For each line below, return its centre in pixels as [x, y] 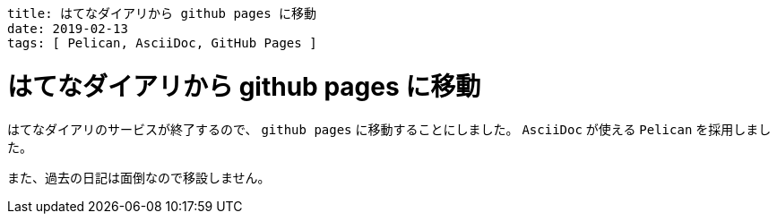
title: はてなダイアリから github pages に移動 [162, 13]
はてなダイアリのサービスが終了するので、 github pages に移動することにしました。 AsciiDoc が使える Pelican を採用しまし [389, 129]
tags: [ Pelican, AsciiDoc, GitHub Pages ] [162, 43]
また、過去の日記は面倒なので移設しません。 [139, 177]
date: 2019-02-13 [68, 29]
